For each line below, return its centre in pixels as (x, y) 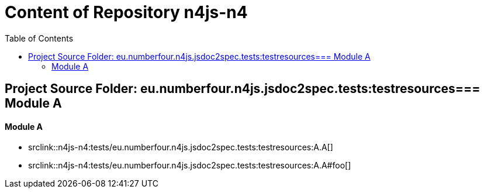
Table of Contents (39, 38)
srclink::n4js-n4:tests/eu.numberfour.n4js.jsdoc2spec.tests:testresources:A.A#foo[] (190, 166)
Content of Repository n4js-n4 (126, 12)
